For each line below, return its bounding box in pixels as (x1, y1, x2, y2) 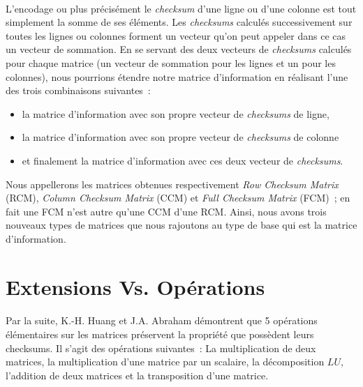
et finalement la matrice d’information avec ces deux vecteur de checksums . (22, 153, 343, 167)
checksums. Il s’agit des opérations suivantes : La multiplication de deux (6, 340, 316, 355)
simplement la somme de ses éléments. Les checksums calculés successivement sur (6, 15, 353, 29)
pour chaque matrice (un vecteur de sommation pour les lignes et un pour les (6, 55, 336, 70)
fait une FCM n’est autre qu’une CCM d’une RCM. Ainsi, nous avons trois (6, 204, 327, 218)
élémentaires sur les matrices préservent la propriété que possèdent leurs (6, 327, 314, 342)
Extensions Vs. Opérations (6, 272, 265, 301)
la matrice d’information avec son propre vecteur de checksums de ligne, (22, 106, 329, 121)
